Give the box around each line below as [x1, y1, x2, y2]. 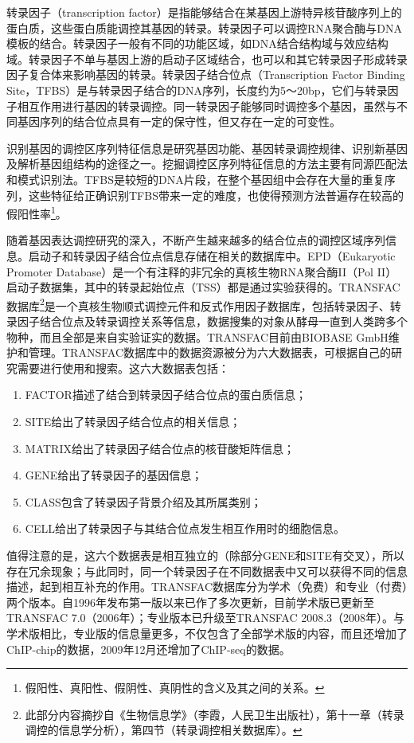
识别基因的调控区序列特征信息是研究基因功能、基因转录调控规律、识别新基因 [6, 139, 408, 156]
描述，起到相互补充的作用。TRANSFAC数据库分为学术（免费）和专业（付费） [6, 578, 408, 595]
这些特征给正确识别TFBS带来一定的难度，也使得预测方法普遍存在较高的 [28, 186, 404, 203]
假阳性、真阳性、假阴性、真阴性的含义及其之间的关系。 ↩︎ [25, 679, 325, 696]
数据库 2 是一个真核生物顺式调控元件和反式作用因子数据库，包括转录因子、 [6, 295, 390, 314]
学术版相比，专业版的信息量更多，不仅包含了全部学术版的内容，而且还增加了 [6, 624, 408, 641]
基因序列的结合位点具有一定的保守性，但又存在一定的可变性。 [17, 113, 341, 130]
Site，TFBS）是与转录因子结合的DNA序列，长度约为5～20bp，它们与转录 [6, 81, 388, 98]
